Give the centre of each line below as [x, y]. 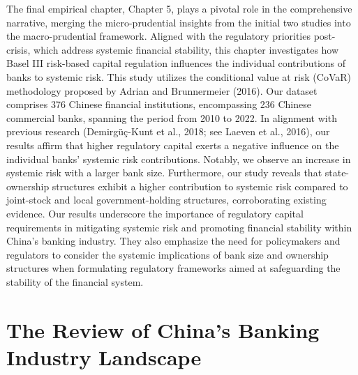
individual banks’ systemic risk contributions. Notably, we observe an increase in [179, 159]
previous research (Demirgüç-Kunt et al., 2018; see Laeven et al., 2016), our [168, 131]
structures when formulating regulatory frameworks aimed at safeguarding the [173, 268]
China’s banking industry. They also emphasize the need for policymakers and [173, 241]
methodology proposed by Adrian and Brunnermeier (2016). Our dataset [162, 90]
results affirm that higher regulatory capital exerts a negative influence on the [173, 145]
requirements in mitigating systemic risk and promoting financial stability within [179, 227]
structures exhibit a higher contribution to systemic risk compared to [200, 186]
